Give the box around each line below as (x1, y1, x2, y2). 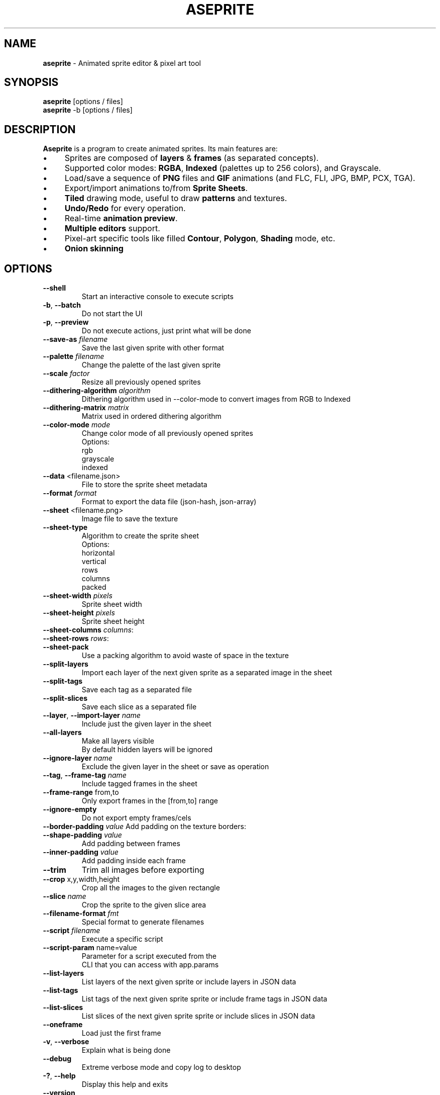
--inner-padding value (43, 848, 119, 857)
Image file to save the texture (81, 514, 178, 523)
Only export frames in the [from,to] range (81, 796, 218, 805)
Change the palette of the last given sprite (81, 360, 221, 370)
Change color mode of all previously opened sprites (81, 429, 253, 438)
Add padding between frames (81, 839, 180, 848)
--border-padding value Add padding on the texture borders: (43, 822, 246, 831)
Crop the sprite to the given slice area (81, 900, 206, 909)
